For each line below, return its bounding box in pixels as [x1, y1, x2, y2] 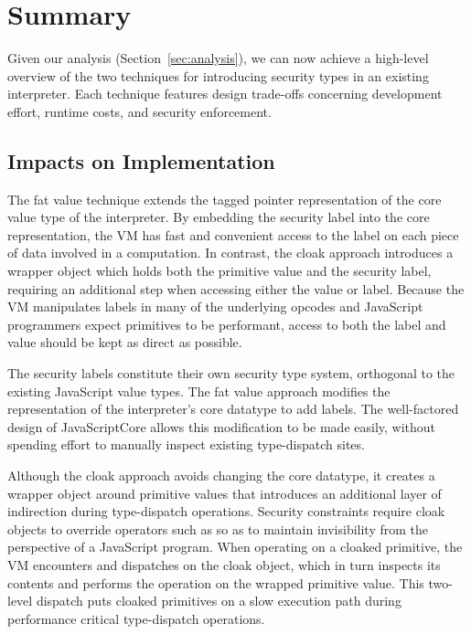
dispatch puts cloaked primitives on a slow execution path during [36, 591, 401, 610]
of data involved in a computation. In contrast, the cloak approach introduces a [7, 243, 454, 262]
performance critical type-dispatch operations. [7, 608, 265, 628]
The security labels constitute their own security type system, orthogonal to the [7, 364, 455, 383]
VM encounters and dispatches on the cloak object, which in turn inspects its [7, 555, 441, 574]
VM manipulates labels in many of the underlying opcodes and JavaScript [7, 297, 423, 316]
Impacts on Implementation [7, 146, 275, 174]
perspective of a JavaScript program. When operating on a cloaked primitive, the [7, 537, 463, 556]
